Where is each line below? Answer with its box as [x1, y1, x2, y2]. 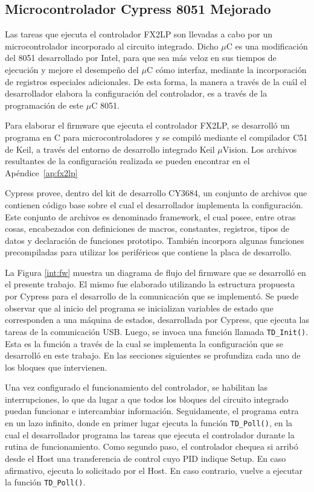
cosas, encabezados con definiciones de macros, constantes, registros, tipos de [5, 222, 289, 235]
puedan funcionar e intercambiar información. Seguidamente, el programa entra [5, 404, 299, 417]
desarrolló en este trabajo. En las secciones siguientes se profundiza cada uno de [5, 349, 301, 362]
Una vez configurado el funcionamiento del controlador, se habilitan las [5, 381, 268, 394]
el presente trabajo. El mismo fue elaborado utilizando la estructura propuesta [5, 278, 295, 290]
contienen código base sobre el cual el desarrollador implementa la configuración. [5, 198, 303, 211]
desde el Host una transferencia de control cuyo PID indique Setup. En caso [5, 452, 286, 464]
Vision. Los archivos [222, 142, 297, 155]
